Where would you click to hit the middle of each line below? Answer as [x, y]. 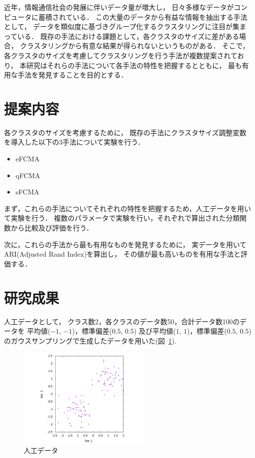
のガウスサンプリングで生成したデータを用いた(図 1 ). [90, 340]
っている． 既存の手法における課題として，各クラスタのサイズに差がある [122, 36]
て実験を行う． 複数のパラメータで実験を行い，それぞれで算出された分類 [122, 218]
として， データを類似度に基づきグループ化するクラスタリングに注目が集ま [125, 26]
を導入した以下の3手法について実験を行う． [74, 142]
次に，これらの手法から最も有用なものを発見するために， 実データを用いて [125, 244]
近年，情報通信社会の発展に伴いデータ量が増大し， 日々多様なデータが [119, 7]
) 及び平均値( [155, 331]
